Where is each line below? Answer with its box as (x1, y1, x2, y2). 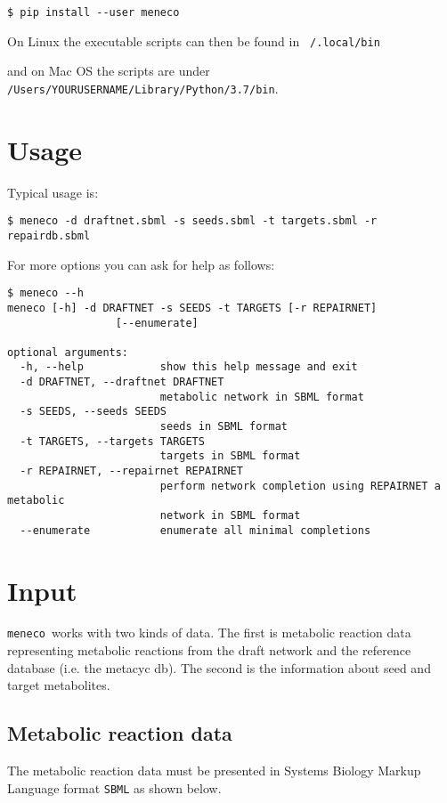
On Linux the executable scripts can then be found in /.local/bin (7, 31, 380, 50)
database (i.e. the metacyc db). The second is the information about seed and (7, 658, 431, 677)
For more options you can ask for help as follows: (7, 255, 275, 273)
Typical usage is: (7, 182, 99, 201)
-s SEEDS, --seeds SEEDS (20, 405, 167, 418)
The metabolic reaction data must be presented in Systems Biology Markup (7, 761, 421, 780)
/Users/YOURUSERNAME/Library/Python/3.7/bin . (7, 78, 279, 97)
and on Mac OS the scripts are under (7, 61, 210, 80)
